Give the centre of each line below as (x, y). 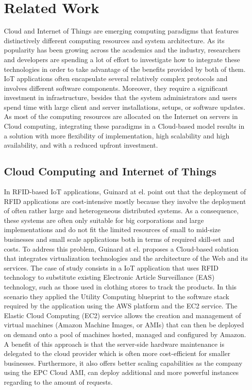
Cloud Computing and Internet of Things (110, 171)
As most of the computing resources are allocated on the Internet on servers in (121, 116)
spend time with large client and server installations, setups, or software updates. (125, 107)
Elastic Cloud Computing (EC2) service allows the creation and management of (123, 315)
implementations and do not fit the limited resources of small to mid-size (112, 229)
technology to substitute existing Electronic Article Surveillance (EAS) (109, 277)
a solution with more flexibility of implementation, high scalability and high (117, 135)
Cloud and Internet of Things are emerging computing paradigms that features (121, 31)
